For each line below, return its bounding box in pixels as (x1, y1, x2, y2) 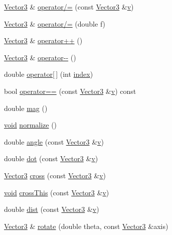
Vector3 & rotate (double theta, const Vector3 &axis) (4, 220, 168, 231)
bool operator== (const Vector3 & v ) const (4, 85, 136, 96)
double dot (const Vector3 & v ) (4, 153, 98, 164)
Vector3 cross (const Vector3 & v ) (4, 170, 106, 180)
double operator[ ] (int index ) (4, 69, 93, 79)
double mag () (4, 102, 48, 113)
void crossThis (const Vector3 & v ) (4, 187, 109, 197)
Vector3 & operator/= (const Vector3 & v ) (4, 2, 134, 12)
